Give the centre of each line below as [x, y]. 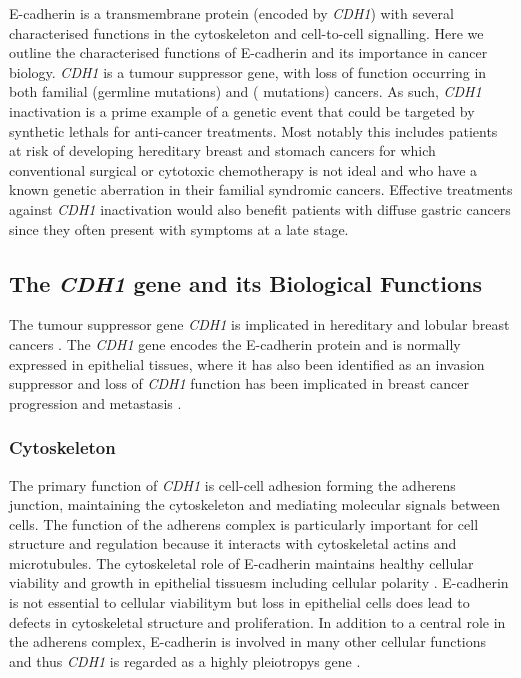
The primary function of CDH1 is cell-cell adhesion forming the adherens [232, 484]
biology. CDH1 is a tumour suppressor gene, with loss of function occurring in [248, 71]
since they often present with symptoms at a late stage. [179, 228]
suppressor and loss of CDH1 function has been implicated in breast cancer [239, 383]
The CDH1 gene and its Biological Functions [245, 282]
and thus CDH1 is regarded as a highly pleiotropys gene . [185, 660]
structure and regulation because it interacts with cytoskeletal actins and [233, 543]
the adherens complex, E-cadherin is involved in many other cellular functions [248, 641]
